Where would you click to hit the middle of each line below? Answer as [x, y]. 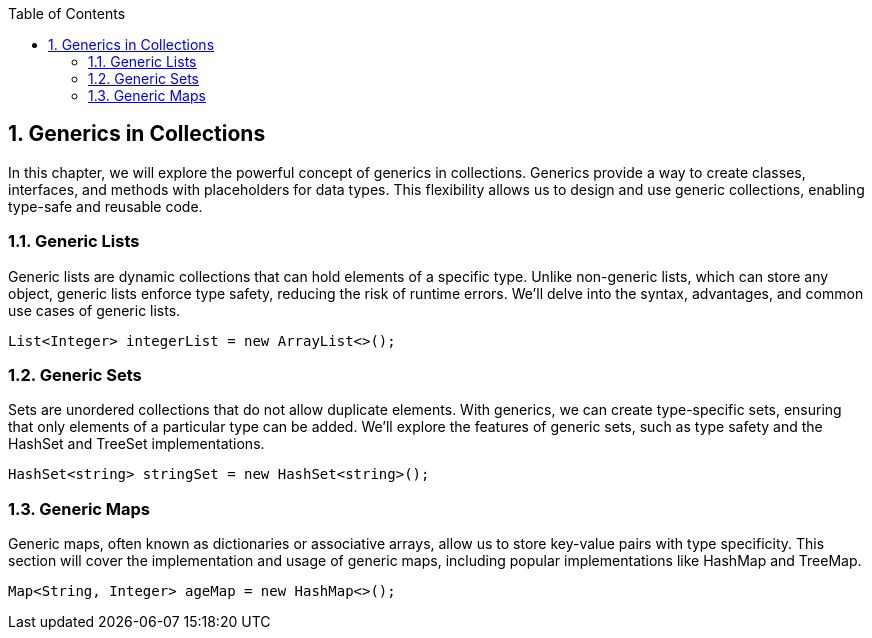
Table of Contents [67, 13]
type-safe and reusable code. [105, 206]
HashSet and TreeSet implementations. [136, 444]
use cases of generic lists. [94, 310]
